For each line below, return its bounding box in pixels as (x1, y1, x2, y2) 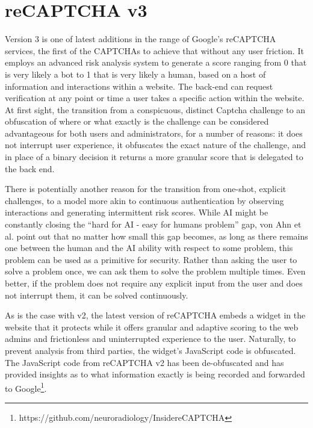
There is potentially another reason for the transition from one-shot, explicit (5, 182, 287, 195)
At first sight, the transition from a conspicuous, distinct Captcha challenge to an (5, 103, 306, 116)
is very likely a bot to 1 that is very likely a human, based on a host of (5, 67, 266, 80)
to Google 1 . (5, 380, 47, 394)
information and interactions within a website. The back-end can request (5, 79, 273, 92)
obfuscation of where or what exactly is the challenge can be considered (5, 115, 269, 128)
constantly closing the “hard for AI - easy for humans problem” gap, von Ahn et (5, 218, 302, 231)
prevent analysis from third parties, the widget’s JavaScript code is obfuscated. (5, 344, 296, 356)
